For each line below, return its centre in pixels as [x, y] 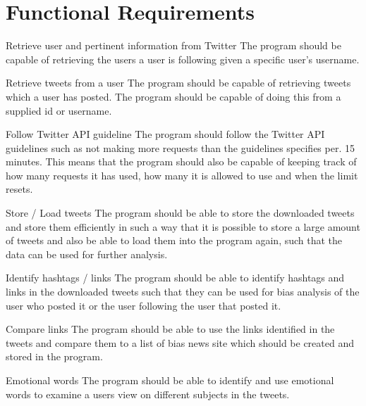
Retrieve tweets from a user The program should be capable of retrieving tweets [178, 83]
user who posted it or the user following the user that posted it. [144, 305]
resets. [19, 189]
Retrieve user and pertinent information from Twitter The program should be [173, 45]
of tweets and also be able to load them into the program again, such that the [174, 240]
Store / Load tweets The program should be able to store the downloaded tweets [180, 213]
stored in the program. [54, 356]
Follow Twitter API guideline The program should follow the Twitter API [165, 134]
